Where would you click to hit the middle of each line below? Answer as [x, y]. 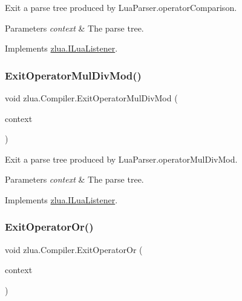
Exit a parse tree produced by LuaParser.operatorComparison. [121, 7]
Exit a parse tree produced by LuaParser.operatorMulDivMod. [121, 159]
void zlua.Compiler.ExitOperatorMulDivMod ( [91, 98]
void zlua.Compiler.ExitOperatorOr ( [74, 249]
